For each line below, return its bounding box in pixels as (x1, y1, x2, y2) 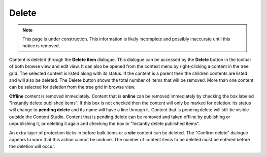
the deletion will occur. (9, 143, 55, 150)
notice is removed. (22, 43, 60, 49)
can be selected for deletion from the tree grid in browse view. (9, 84, 135, 90)
